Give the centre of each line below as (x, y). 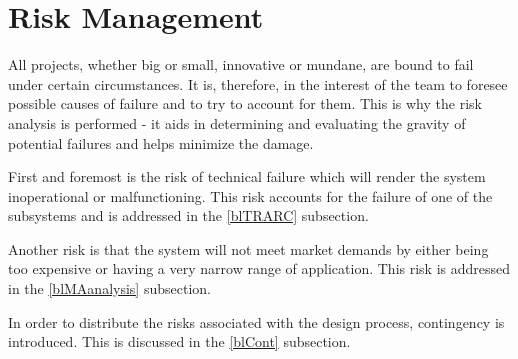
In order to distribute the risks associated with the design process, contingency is (256, 321)
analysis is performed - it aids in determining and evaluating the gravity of (237, 122)
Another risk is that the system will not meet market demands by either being (248, 248)
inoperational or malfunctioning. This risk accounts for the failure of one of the (250, 195)
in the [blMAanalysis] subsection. (109, 288)
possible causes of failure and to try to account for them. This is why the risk (245, 103)
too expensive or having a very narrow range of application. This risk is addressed (259, 268)
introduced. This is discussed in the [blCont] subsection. (179, 341)
